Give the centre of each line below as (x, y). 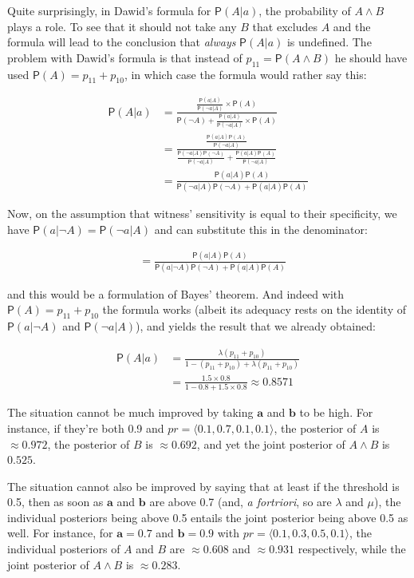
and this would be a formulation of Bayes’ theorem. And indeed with (176, 293)
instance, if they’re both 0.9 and (86, 428)
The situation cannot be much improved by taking (130, 412)
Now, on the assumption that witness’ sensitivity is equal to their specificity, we (202, 213)
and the (352, 26)
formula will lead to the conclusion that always (122, 42)
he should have (371, 57)
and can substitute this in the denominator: (261, 229)
